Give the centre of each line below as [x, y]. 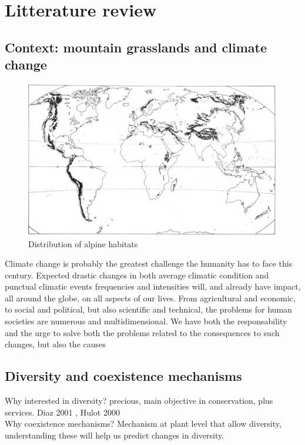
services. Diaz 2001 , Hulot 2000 [62, 412]
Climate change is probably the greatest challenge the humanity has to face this [149, 263]
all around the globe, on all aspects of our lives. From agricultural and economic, [150, 298]
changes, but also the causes [55, 344]
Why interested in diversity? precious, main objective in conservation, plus [139, 401]
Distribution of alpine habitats [83, 243]
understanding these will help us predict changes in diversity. [115, 435]
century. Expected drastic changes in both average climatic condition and [137, 275]
